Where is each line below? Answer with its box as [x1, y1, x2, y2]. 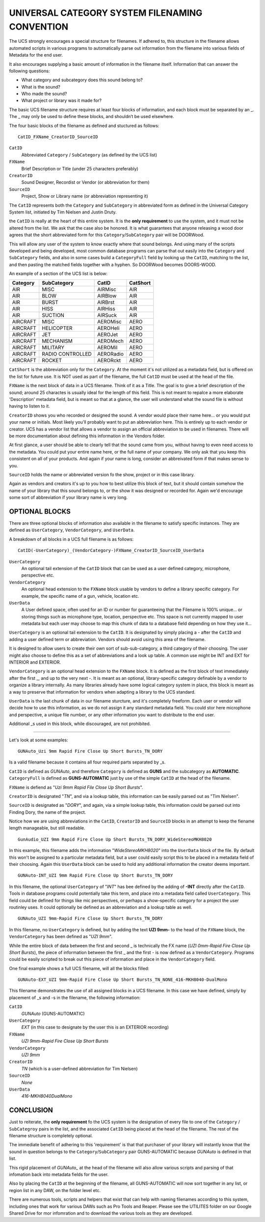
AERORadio [97, 351, 124, 358]
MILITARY [42, 344, 65, 351]
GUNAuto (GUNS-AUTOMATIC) [21, 1010, 85, 1016]
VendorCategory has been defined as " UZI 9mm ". [9, 934, 113, 940]
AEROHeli [97, 325, 120, 332]
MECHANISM [42, 337, 73, 344]
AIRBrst [97, 299, 115, 306]
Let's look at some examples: [9, 737, 68, 743]
